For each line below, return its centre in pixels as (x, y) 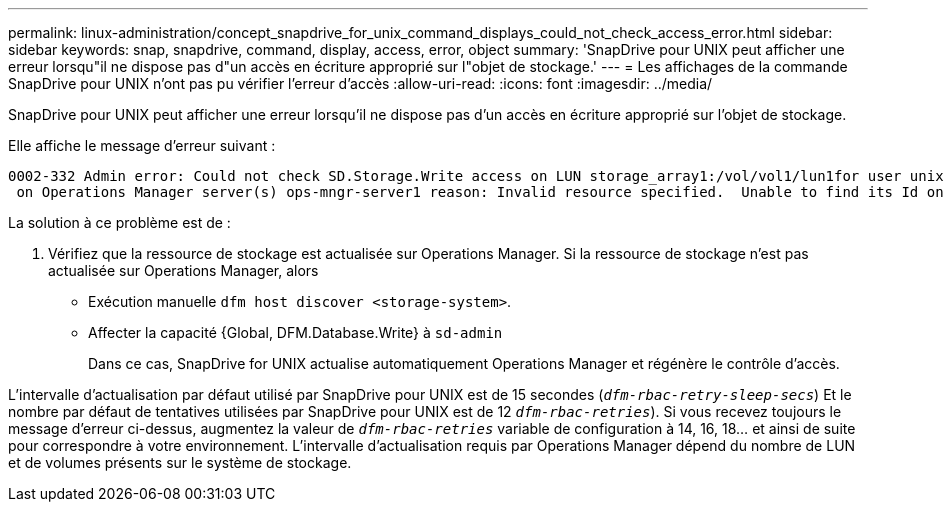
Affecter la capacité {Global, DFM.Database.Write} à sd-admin (295, 332)
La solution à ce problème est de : (119, 222)
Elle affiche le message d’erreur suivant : (142, 145)
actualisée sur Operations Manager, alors (183, 270)
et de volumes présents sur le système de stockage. (180, 462)
